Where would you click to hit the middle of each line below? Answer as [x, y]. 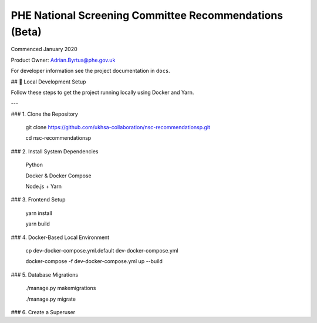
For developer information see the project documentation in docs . [90, 71]
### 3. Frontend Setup [38, 200]
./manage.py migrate [51, 299]
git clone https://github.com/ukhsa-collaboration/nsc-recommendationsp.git [118, 127]
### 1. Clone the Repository [45, 114]
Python [34, 165]
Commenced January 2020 [44, 49]
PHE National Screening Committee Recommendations [147, 15]
